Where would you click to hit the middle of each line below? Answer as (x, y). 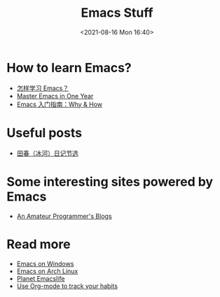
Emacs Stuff (117, 13)
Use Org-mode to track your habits (67, 286)
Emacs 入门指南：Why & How (60, 104)
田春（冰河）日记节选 (47, 153)
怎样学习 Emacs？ (43, 88)
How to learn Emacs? (69, 67)
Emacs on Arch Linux (47, 271)
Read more (39, 244)
